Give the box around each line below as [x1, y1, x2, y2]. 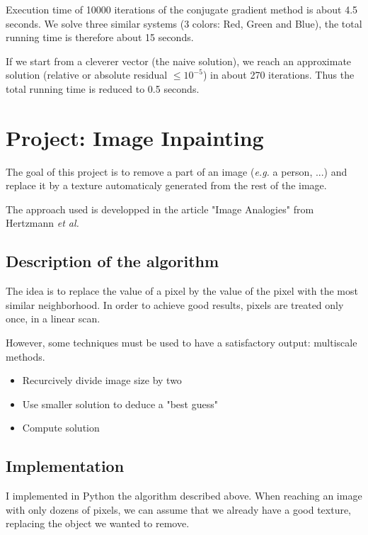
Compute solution [22, 420, 100, 435]
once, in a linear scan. [6, 311, 100, 326]
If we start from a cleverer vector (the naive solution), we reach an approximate [6, 53, 352, 68]
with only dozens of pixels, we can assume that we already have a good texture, [6, 502, 352, 517]
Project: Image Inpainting [6, 123, 264, 152]
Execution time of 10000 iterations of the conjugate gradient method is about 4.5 [6, 2, 358, 16]
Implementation [6, 455, 125, 477]
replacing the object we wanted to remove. [6, 516, 190, 531]
